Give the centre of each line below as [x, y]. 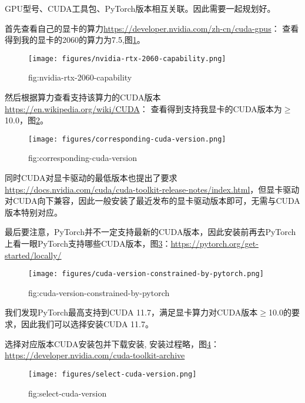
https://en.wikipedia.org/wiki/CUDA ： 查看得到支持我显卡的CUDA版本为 [143, 108]
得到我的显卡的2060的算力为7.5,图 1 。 [75, 40]
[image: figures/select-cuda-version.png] [113, 374]
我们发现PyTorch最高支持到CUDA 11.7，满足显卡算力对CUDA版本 [131, 312]
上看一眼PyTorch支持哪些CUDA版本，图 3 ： [88, 244]
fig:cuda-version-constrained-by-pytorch [99, 292]
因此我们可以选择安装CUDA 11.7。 [87, 324]
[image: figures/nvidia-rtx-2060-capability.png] [127, 58]
